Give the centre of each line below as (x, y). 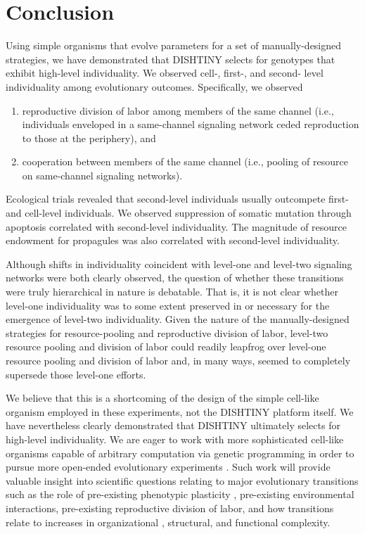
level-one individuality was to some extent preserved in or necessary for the (168, 305)
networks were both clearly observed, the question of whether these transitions (175, 278)
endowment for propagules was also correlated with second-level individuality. (173, 240)
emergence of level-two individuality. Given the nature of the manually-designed (178, 319)
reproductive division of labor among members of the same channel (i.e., (178, 110)
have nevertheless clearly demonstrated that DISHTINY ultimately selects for (173, 425)
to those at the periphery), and (89, 138)
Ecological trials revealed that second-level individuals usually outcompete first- (177, 199)
